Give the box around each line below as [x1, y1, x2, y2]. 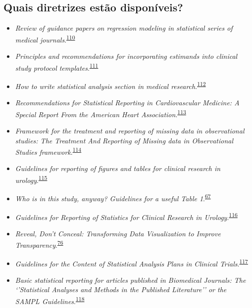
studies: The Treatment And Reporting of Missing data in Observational [15, 135, 233, 145]
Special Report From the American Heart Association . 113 [15, 107, 186, 119]
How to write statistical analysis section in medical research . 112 [15, 79, 206, 91]
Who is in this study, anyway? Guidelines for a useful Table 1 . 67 [15, 192, 211, 203]
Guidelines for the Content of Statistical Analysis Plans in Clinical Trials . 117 [15, 257, 248, 268]
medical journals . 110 [15, 33, 75, 44]
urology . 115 [15, 174, 48, 185]
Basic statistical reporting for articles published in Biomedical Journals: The [15, 274, 246, 285]
